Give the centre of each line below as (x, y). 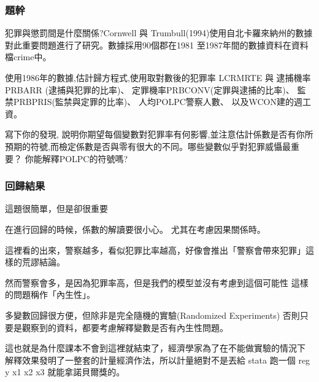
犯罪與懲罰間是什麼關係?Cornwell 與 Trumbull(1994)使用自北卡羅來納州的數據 (159, 33)
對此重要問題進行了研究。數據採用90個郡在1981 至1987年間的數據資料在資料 (157, 45)
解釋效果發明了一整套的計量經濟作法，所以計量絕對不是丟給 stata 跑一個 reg (158, 360)
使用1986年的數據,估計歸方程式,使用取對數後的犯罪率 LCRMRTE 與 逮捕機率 (158, 77)
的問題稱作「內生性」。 (50, 294)
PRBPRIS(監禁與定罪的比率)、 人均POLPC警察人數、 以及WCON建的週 (158, 102)
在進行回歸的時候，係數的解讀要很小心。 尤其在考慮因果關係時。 (135, 229)
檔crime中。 (28, 57)
